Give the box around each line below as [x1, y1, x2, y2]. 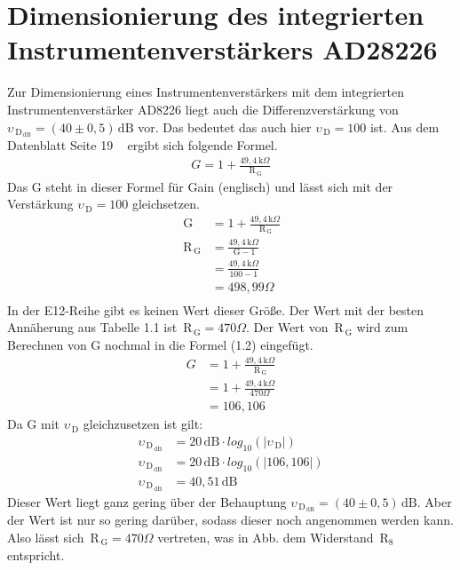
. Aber [416, 492, 452, 511]
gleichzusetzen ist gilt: [83, 415, 203, 433]
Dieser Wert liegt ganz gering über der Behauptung [7, 492, 287, 511]
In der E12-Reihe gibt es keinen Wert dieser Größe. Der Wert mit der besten [7, 300, 424, 319]
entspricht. [7, 545, 65, 564]
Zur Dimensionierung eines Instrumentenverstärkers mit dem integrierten [7, 83, 404, 101]
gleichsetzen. [131, 194, 200, 213]
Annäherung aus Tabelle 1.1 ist [7, 318, 178, 336]
